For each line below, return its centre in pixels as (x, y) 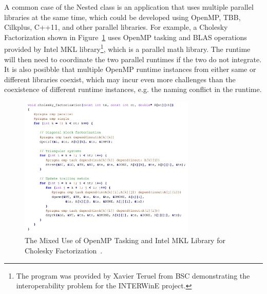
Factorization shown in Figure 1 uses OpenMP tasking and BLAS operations (126, 37)
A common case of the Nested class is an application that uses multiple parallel (129, 7)
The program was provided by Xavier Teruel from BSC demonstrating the (133, 275)
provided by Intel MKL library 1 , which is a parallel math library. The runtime (127, 48)
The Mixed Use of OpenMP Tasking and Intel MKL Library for (125, 240)
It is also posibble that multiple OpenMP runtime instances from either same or (130, 69)
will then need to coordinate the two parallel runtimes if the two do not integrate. (133, 59)
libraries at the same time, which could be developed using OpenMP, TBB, (122, 17)
